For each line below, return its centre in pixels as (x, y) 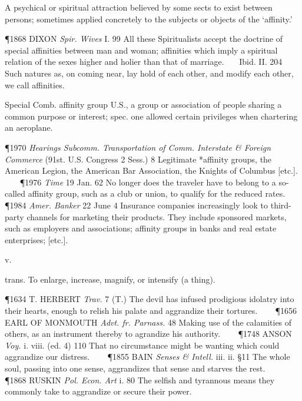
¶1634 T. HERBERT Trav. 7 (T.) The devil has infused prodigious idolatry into (150, 299)
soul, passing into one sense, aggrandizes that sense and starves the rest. (135, 368)
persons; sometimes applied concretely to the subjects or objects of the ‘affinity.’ (149, 19)
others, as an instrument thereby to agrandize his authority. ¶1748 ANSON (148, 334)
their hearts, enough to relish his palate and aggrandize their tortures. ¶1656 (151, 311)
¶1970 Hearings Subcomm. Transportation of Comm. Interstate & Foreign (138, 147)
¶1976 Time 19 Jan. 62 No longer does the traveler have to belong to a (148, 182)
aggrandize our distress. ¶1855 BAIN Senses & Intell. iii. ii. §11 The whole (147, 357)
